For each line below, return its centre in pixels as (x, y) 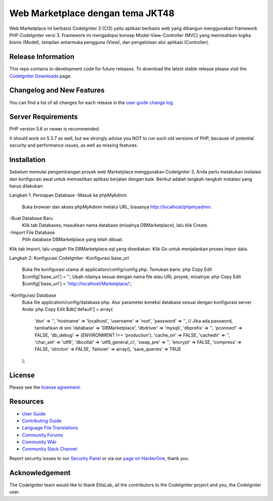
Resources (27, 402)
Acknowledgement (40, 473)
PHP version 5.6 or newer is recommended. (55, 129)
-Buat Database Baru (31, 218)
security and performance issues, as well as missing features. (74, 145)
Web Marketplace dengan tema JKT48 (92, 13)
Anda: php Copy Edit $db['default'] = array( (67, 309)
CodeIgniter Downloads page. (40, 76)
